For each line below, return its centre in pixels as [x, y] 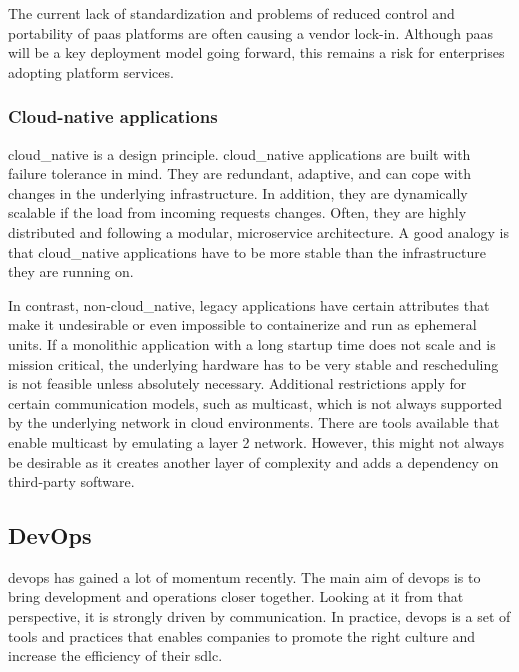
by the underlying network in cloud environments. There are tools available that [254, 422]
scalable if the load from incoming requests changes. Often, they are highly [237, 212]
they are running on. [71, 271]
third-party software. [71, 481]
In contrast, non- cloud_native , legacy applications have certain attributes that [249, 304]
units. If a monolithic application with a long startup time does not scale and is [252, 343]
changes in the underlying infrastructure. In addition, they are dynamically [238, 192]
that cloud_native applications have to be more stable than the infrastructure [247, 251]
